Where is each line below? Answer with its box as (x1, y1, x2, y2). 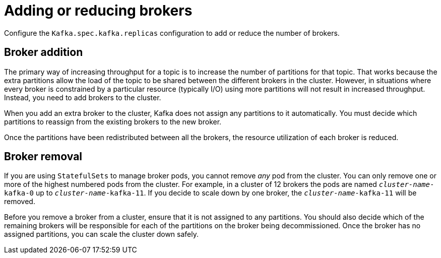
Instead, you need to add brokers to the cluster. (4, 93, 161, 102)
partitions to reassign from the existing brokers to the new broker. (4, 117, 222, 126)
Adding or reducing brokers (4, 2, 193, 19)
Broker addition (4, 46, 83, 59)
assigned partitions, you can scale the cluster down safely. (4, 230, 199, 239)
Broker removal (4, 150, 83, 163)
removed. (4, 197, 35, 206)
